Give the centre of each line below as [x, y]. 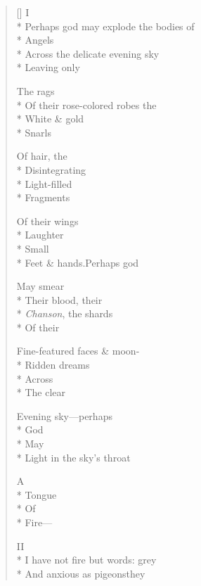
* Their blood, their [59, 299]
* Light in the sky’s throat [73, 457]
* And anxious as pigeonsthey [81, 573]
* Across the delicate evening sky [88, 53]
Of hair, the [42, 156]
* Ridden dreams [53, 365]
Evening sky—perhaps [64, 415]
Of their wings [47, 221]
